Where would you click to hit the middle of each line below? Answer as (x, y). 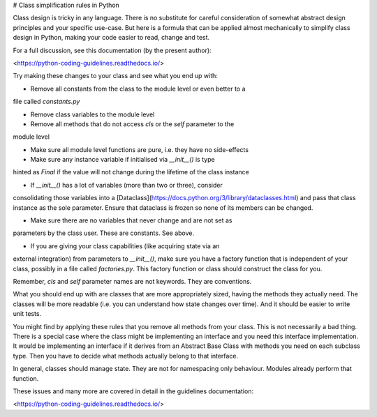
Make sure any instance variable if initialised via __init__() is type (123, 160)
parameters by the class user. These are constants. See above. (104, 233)
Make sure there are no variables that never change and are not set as (131, 220)
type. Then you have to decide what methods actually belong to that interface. (126, 356)
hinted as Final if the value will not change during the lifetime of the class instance (131, 172)
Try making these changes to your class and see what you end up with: (115, 76)
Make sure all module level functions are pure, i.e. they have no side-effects (140, 149)
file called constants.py (46, 102)
